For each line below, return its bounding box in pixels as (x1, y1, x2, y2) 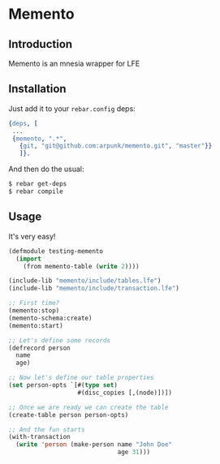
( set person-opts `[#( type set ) (8, 381, 118, 389)
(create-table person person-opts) (8, 410, 129, 419)
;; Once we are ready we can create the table (8, 403, 169, 411)
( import (15, 255, 42, 263)
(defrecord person (8, 344, 71, 352)
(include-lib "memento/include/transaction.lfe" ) (8, 285, 180, 293)
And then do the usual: (8, 164, 84, 174)
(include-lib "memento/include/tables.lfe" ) (8, 277, 162, 285)
